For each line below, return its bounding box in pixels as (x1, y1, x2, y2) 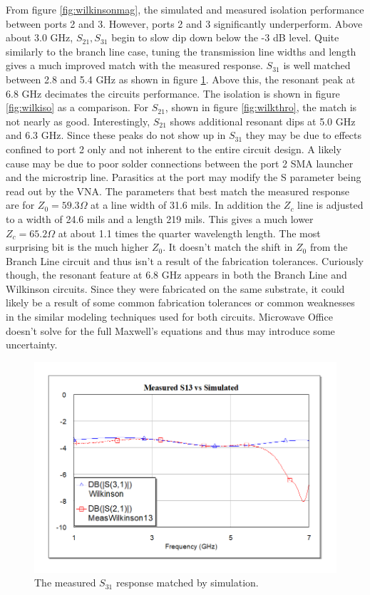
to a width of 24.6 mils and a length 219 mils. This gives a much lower (6, 211, 314, 226)
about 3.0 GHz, (6, 30, 73, 45)
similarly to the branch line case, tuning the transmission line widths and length (6, 43, 356, 58)
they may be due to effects (245, 128, 362, 143)
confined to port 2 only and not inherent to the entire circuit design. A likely (6, 141, 341, 156)
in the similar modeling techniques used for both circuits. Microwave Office (6, 309, 333, 324)
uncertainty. (6, 337, 58, 352)
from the (309, 239, 348, 254)
